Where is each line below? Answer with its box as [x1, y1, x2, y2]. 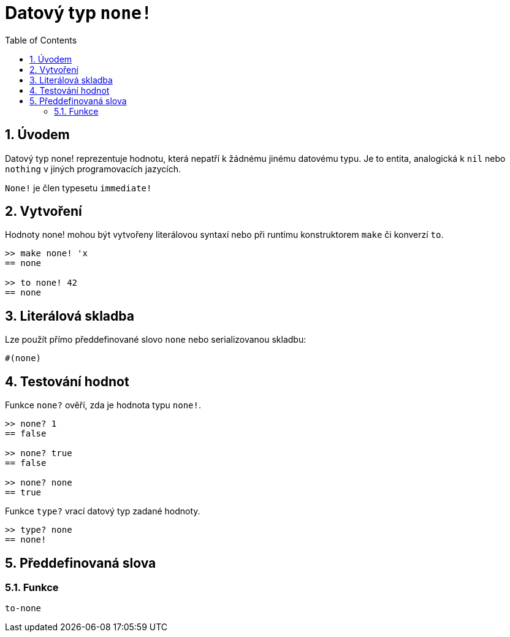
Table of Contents [5, 34, 77, 45]
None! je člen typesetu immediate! [5, 182, 152, 193]
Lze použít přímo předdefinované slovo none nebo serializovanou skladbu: [5, 334, 306, 345]
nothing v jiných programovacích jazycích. [5, 163, 181, 174]
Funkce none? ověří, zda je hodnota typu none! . [5, 400, 202, 411]
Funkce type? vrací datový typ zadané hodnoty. [5, 506, 200, 517]
